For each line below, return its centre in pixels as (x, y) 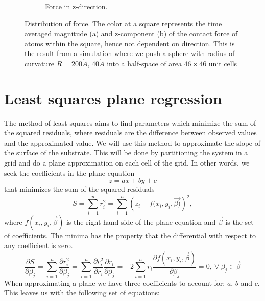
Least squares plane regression (113, 98)
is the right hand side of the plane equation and (141, 221)
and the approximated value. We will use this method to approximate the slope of (132, 142)
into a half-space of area (144, 63)
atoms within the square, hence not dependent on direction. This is (130, 43)
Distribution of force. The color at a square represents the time (123, 23)
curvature (40, 63)
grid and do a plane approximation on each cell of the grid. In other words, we (127, 163)
